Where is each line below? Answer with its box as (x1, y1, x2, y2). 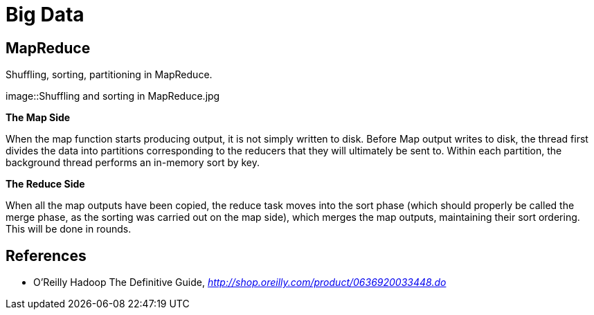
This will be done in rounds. (6, 223, 132, 235)
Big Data (6, 3, 84, 26)
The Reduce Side (6, 178, 85, 190)
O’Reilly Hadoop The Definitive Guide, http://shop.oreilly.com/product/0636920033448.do (33, 276, 447, 289)
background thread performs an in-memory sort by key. (6, 156, 260, 169)
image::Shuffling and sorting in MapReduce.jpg (6, 90, 220, 102)
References (6, 246, 87, 264)
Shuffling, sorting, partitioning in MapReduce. (6, 69, 213, 81)
